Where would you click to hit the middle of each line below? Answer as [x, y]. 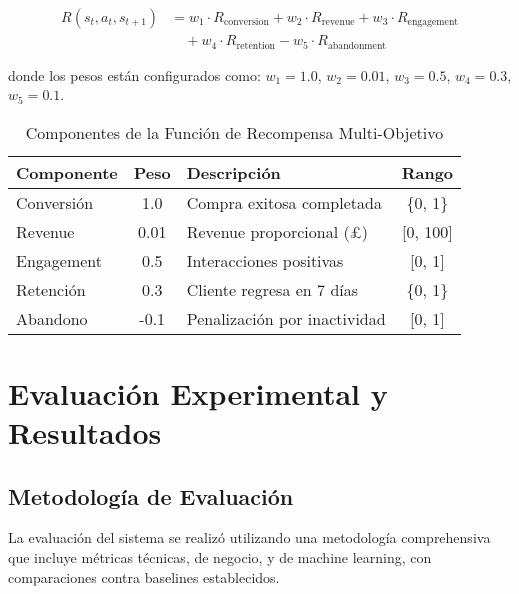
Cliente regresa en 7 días [272, 289]
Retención [51, 289]
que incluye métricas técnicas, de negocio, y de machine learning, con [220, 557]
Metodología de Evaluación [151, 495]
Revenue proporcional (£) [277, 231]
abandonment [357, 45]
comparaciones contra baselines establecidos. [144, 576]
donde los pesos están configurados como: [134, 74]
